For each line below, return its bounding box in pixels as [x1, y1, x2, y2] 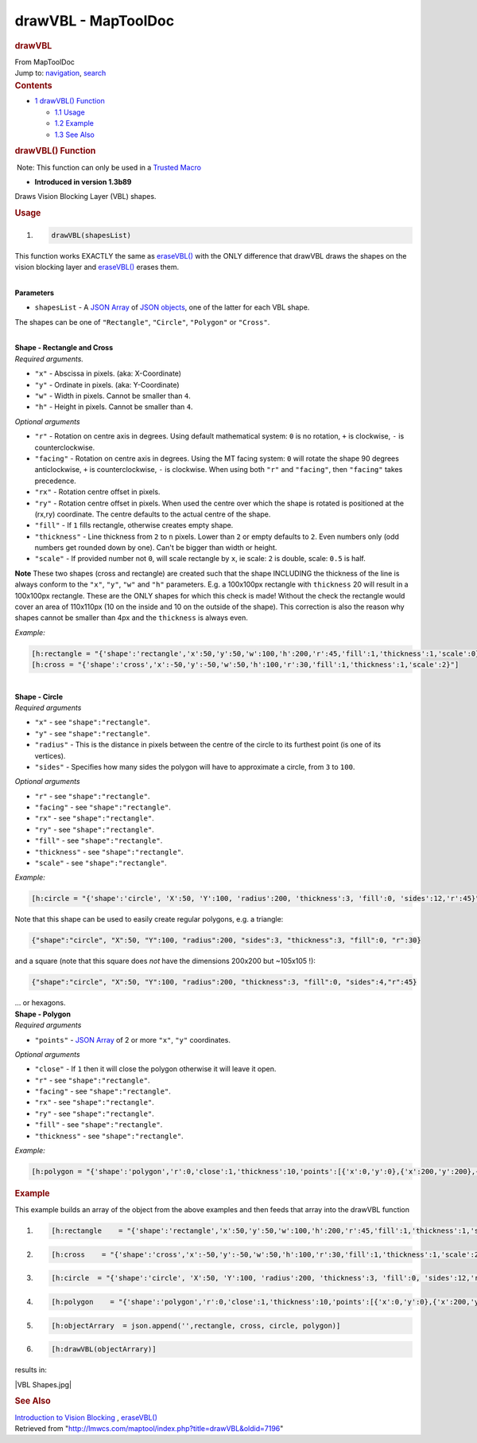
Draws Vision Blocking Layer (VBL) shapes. [14, 192, 157, 201]
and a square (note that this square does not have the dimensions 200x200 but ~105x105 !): [14, 956, 316, 966]
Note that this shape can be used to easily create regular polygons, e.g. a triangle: [14, 915, 284, 924]
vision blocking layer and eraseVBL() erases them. [14, 263, 180, 272]
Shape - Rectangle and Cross [14, 343, 114, 353]
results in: [14, 1365, 47, 1375]
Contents [14, 80, 52, 91]
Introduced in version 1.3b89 [34, 177, 132, 187]
